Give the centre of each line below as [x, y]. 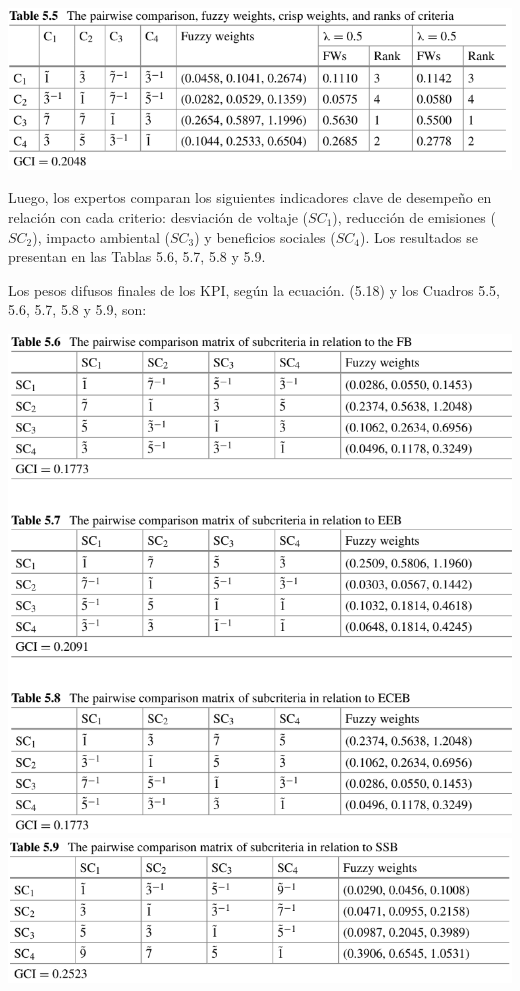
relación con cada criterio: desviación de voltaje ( [158, 217]
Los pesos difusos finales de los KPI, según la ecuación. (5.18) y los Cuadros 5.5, [254, 289]
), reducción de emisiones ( [414, 217]
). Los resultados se [418, 236]
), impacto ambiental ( [101, 236]
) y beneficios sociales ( [265, 236]
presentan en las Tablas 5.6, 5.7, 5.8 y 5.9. [137, 256]
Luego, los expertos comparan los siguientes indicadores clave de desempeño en [250, 197]
